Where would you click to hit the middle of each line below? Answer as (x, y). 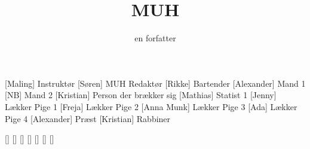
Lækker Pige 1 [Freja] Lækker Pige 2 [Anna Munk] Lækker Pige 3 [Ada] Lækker (151, 106)
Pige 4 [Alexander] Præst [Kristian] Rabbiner (88, 118)
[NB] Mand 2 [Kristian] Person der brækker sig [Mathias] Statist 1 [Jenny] (141, 95)
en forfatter (155, 38)
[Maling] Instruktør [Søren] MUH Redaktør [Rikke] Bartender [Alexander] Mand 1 (155, 83)
